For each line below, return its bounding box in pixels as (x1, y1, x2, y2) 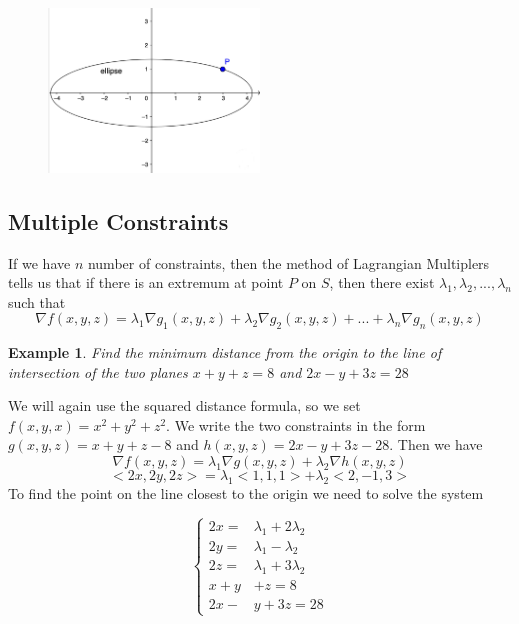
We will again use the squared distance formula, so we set (8, 395, 361, 416)
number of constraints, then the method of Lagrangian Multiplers (87, 252, 490, 273)
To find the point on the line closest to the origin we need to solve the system (8, 482, 484, 503)
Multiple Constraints (8, 205, 229, 236)
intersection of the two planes (8, 361, 188, 382)
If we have (8, 252, 71, 273)
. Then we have (389, 434, 483, 455)
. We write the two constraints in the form (166, 414, 426, 435)
